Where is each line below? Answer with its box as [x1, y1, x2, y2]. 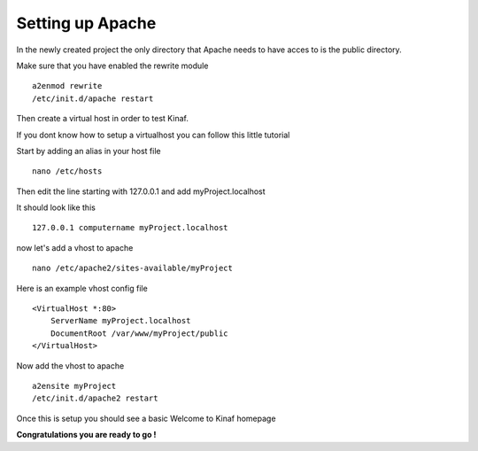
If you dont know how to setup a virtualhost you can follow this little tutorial [16, 129, 290, 140]
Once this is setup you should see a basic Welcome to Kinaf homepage [16, 413, 276, 424]
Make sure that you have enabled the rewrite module [16, 60, 209, 71]
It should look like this [16, 202, 96, 213]
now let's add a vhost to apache [16, 242, 134, 253]
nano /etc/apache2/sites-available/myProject [32, 263, 234, 274]
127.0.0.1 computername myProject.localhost [32, 222, 229, 233]
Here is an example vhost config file [16, 283, 148, 293]
